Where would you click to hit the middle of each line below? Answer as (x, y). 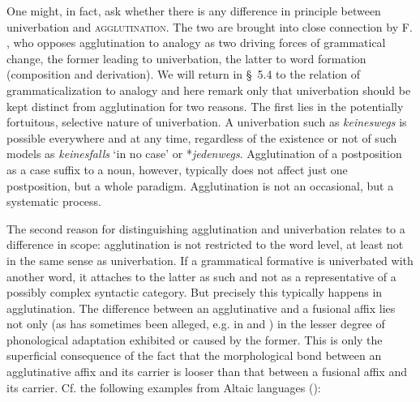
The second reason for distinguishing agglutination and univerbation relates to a (206, 228)
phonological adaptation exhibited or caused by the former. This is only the (195, 339)
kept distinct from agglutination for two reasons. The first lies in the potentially (205, 106)
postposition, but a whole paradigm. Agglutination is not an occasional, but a (200, 185)
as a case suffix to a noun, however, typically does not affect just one (177, 169)
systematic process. (54, 201)
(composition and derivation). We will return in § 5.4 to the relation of (184, 74)
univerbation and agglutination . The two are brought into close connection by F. (210, 26)
